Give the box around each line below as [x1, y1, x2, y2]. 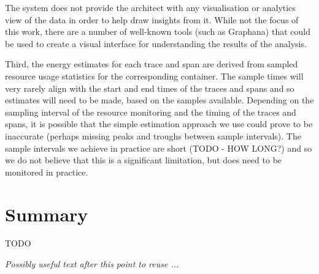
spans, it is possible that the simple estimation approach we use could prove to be [5, 117, 313, 130]
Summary [5, 201, 88, 226]
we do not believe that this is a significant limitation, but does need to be [5, 154, 282, 166]
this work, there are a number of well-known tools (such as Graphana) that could [5, 25, 310, 38]
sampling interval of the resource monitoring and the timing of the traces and [5, 105, 296, 118]
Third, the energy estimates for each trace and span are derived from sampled [5, 57, 298, 70]
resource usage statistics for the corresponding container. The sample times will [5, 69, 304, 82]
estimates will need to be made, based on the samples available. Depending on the [5, 94, 314, 106]
